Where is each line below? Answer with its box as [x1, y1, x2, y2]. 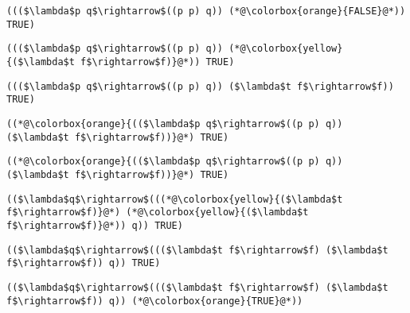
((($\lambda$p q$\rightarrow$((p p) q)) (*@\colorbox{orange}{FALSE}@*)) [6, 6, 406, 17]
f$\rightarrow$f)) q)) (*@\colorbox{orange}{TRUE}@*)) [6, 295, 303, 307]
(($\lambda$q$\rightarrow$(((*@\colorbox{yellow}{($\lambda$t [6, 193, 343, 205]
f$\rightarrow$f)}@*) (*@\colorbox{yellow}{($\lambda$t [6, 207, 309, 218]
